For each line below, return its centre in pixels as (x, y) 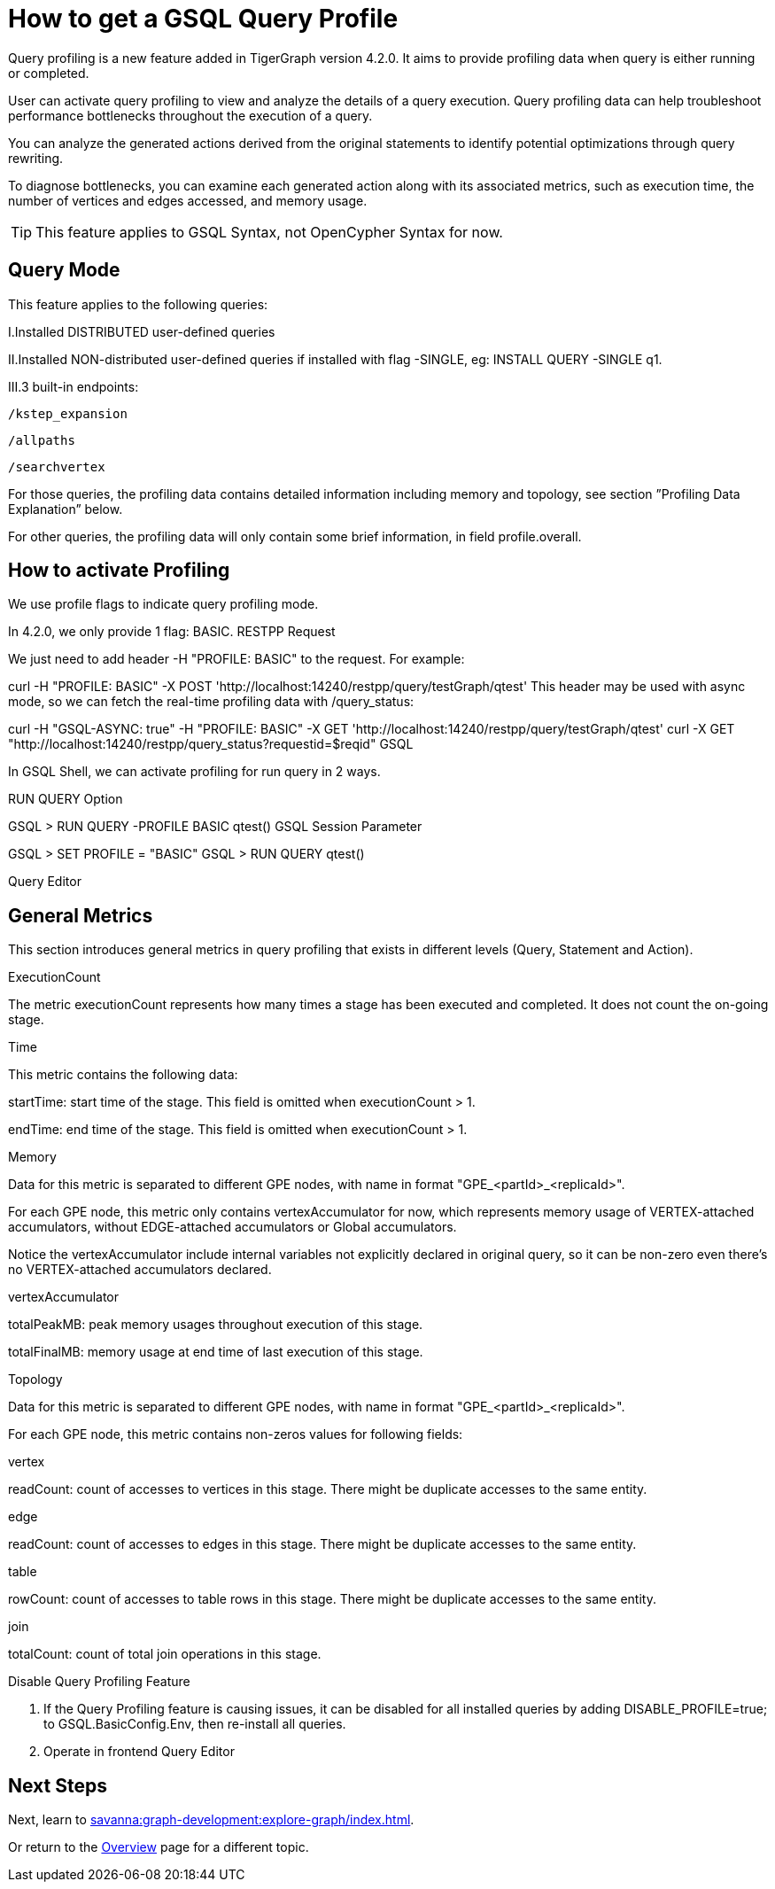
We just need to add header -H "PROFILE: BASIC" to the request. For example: (236, 659)
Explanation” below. (66, 509)
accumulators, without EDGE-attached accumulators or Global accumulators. (232, 1227)
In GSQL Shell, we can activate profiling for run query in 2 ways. (194, 772)
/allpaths (42, 440)
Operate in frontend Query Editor (139, 1752)
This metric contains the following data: (123, 1075)
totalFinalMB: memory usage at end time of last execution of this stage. (216, 1352)
